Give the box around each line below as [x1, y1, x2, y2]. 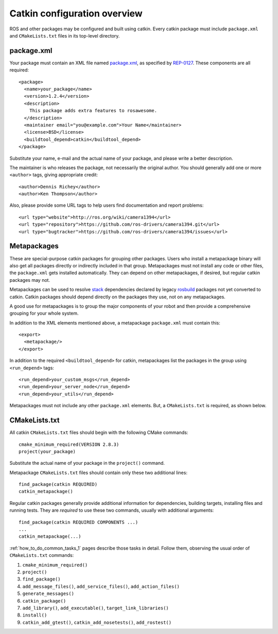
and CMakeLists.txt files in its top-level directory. [9, 32, 120, 39]
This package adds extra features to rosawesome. [29, 108, 157, 114]
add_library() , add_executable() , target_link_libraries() [22, 605, 169, 611]
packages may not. [9, 277, 50, 283]
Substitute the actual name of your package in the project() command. [9, 460, 165, 466]
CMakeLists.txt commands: [9, 552, 74, 558]
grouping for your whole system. [9, 310, 79, 316]
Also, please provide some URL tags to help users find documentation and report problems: [9, 202, 204, 208]
